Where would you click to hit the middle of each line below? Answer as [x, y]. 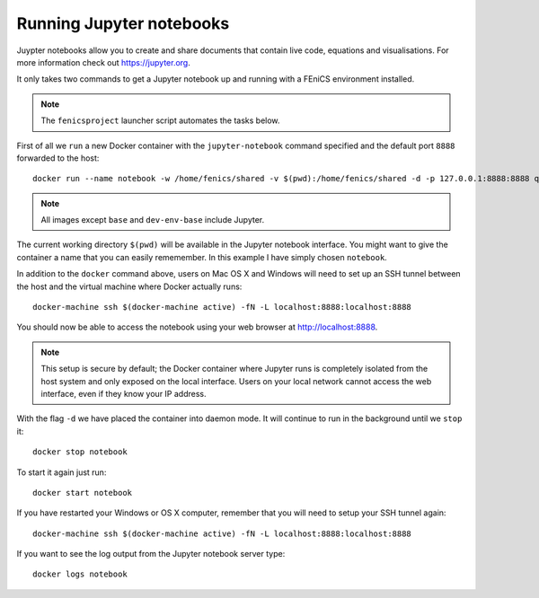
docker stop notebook [80, 452]
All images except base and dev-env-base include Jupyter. [153, 220]
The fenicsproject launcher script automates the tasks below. [160, 120]
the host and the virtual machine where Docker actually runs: [129, 286]
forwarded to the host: [58, 158]
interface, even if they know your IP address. [124, 393]
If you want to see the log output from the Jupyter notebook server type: [151, 554]
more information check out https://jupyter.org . [103, 62]
